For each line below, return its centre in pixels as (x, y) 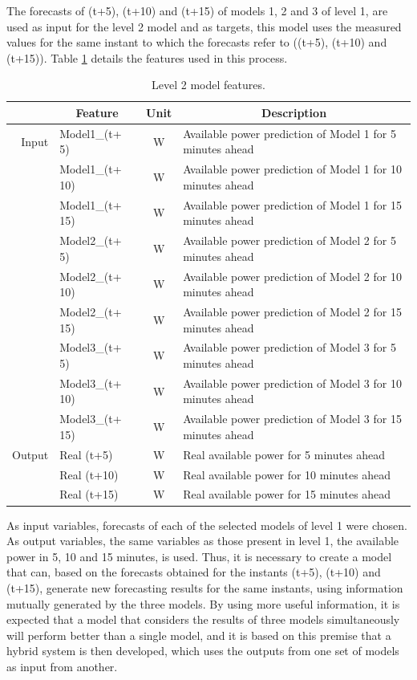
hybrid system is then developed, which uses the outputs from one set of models (203, 651)
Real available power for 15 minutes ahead (287, 494)
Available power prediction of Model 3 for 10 (292, 383)
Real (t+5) (86, 454)
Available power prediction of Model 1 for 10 (292, 169)
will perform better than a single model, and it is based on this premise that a (199, 635)
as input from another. (62, 666)
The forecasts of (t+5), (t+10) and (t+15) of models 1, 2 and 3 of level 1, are (197, 10)
